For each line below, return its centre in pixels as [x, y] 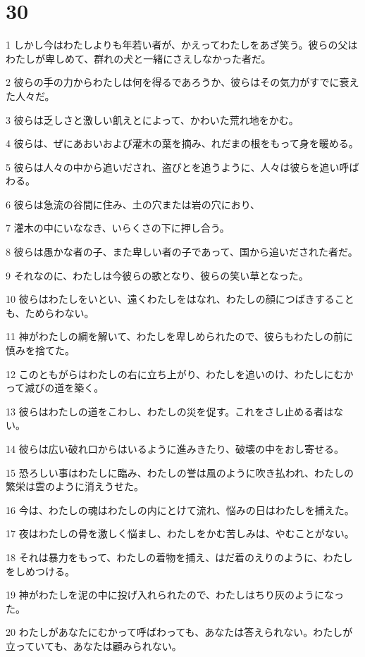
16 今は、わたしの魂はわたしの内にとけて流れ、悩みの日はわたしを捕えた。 [180, 509]
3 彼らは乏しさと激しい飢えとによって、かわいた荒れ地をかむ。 [152, 119]
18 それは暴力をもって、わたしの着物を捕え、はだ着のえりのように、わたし [179, 557]
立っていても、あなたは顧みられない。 [94, 645]
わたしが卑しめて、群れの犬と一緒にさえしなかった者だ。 [138, 58]
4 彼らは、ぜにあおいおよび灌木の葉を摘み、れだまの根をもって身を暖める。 [182, 143]
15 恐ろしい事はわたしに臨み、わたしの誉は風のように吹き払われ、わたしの [180, 472]
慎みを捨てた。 [40, 350]
